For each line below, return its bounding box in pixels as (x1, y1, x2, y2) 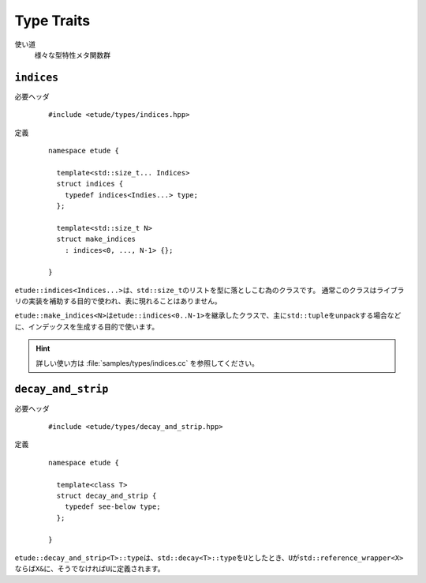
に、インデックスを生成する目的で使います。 (14, 322, 159, 331)
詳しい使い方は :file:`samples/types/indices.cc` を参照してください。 (35, 358, 260, 367)
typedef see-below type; (64, 502, 161, 511)
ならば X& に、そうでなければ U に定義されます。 (14, 564, 165, 574)
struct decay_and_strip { (56, 491, 157, 500)
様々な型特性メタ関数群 (34, 50, 110, 59)
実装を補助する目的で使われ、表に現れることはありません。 (28, 296, 222, 306)
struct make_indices (56, 235, 136, 244)
